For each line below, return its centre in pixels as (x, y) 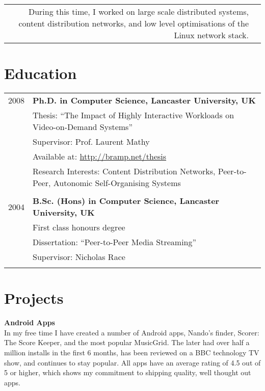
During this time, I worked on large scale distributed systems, (138, 11)
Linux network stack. (211, 35)
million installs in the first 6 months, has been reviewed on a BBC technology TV (132, 353)
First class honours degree (79, 227)
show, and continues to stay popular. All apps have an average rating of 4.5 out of (132, 362)
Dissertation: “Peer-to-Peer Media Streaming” (115, 242)
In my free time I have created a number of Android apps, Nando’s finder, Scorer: (132, 332)
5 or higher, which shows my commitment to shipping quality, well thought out (128, 372)
